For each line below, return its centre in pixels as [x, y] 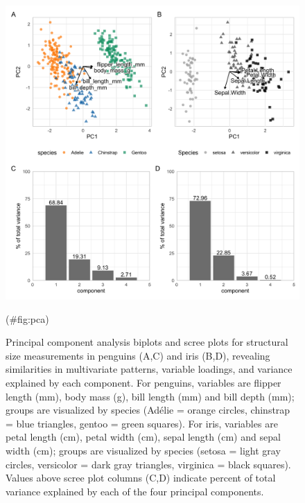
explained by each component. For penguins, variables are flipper [143, 382]
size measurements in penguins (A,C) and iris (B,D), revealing [138, 355]
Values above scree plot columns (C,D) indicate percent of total [141, 478]
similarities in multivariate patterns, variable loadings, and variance [149, 369]
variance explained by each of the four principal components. [135, 491]
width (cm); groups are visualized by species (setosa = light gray [143, 450]
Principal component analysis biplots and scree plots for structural [147, 342]
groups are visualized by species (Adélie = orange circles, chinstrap [148, 410]
